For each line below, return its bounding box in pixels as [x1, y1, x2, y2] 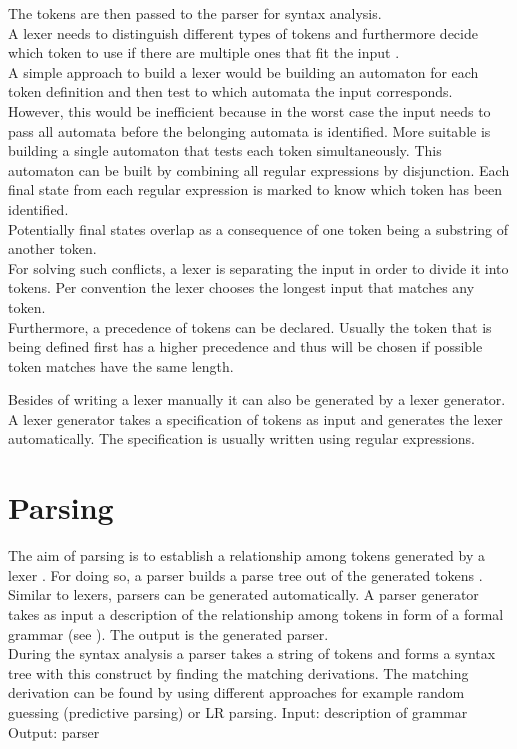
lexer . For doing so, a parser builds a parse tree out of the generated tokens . [8, 564, 483, 585]
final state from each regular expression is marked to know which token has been [8, 179, 503, 200]
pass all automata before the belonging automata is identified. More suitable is [8, 120, 491, 141]
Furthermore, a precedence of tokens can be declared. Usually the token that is [8, 316, 492, 337]
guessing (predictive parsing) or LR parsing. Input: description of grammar [8, 701, 468, 722]
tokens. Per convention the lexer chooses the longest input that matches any [8, 277, 475, 298]
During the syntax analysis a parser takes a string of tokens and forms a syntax [8, 643, 496, 664]
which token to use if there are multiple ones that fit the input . [8, 42, 400, 63]
